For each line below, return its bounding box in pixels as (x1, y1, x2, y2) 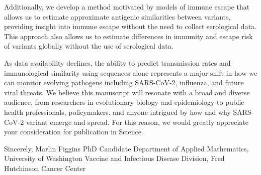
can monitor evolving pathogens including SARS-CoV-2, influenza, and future (4, 77, 244, 88)
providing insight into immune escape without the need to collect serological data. (4, 21, 256, 32)
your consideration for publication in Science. (4, 126, 143, 137)
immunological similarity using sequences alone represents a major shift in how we (4, 67, 257, 78)
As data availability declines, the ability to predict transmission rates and (4, 57, 231, 68)
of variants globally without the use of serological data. (4, 41, 173, 51)
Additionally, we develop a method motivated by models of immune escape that (4, 2, 250, 12)
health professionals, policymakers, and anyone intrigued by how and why (4, 106, 231, 117)
